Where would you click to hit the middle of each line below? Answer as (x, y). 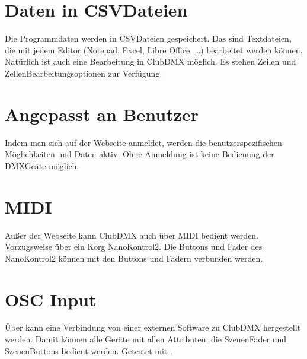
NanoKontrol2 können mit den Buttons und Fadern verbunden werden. (134, 258)
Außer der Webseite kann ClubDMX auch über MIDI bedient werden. (132, 235)
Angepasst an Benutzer (102, 114)
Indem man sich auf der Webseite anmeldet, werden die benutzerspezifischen (143, 142)
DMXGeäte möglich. (42, 165)
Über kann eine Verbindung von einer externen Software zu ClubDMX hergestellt (153, 327)
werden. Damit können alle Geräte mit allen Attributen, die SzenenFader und (146, 339)
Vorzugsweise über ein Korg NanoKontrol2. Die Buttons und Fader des (134, 247)
